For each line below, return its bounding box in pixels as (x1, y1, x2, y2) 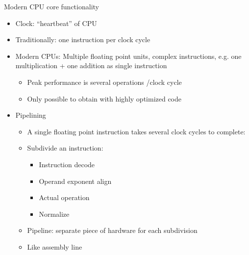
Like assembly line (27, 241, 82, 252)
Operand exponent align (39, 176, 112, 186)
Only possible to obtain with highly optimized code (27, 93, 182, 103)
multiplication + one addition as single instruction (15, 60, 167, 71)
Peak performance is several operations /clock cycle (27, 76, 182, 87)
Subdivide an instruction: (27, 143, 103, 153)
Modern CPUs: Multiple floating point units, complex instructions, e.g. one (15, 51, 242, 61)
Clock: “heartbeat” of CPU (15, 18, 97, 28)
